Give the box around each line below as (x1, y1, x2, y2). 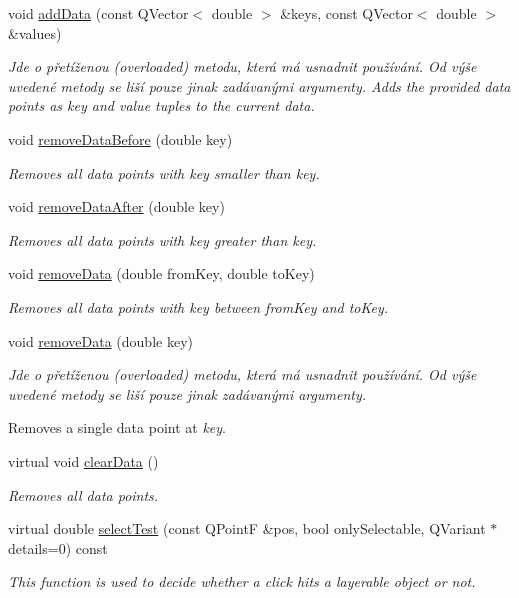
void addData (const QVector (8, 3, 189, 23)
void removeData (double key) (8, 330, 193, 351)
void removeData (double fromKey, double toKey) (8, 263, 315, 284)
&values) (8, 22, 62, 43)
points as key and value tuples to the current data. (8, 95, 315, 116)
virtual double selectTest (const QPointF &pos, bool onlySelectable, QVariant (8, 518, 486, 539)
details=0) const (8, 537, 108, 558)
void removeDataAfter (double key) (8, 196, 225, 217)
